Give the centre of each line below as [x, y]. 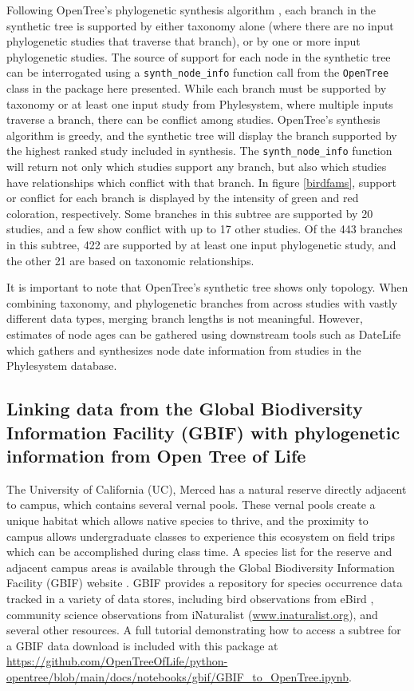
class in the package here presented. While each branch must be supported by [197, 88]
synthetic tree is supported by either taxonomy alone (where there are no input [200, 25]
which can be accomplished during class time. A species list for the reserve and [199, 552]
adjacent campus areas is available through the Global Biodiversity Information [201, 567]
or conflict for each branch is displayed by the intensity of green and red [183, 198]
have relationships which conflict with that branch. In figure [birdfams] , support [202, 182]
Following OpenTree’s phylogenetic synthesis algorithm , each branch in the [191, 10]
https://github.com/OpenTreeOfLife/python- [117, 661]
